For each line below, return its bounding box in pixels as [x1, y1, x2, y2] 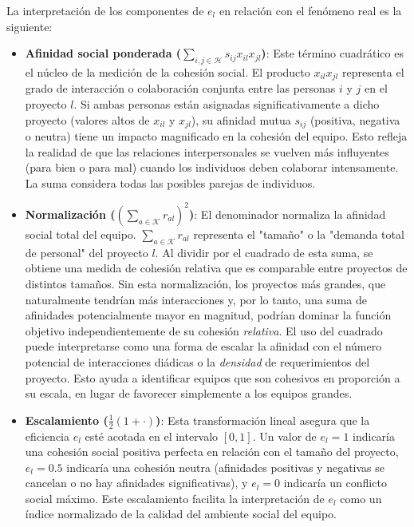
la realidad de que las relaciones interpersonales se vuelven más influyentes [25, 143, 389, 160]
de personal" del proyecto [25, 244, 148, 260]
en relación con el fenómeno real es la [219, 2, 402, 18]
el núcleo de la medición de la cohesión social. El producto [25, 63, 310, 80]
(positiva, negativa [310, 111, 400, 128]
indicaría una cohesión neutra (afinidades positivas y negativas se [66, 458, 385, 475]
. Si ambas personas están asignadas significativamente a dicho [73, 96, 380, 113]
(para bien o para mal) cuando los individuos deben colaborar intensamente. [25, 159, 399, 176]
